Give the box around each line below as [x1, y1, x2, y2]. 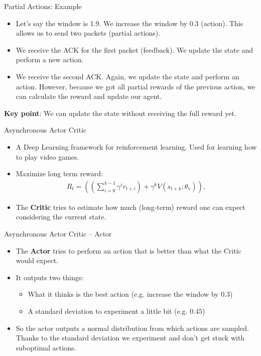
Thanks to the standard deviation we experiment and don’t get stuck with [16, 332, 245, 343]
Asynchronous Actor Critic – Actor [4, 228, 112, 239]
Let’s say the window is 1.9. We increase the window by [16, 18, 187, 28]
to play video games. [16, 151, 79, 162]
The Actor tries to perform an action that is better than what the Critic [16, 245, 241, 256]
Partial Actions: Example [4, 1, 82, 11]
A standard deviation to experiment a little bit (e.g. [28, 305, 188, 316]
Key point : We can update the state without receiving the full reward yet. [4, 107, 236, 118]
